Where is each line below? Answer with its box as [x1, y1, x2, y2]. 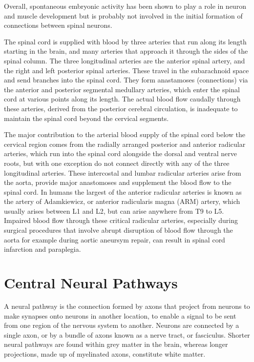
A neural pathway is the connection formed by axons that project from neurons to [4, 301, 250, 311]
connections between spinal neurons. [4, 20, 112, 30]
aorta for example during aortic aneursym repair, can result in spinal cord [4, 234, 225, 244]
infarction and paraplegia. [4, 244, 81, 254]
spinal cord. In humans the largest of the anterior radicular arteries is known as [4, 186, 242, 197]
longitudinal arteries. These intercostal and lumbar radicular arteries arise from [4, 167, 241, 178]
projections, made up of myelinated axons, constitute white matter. [4, 348, 206, 359]
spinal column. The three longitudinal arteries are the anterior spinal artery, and [4, 55, 245, 65]
